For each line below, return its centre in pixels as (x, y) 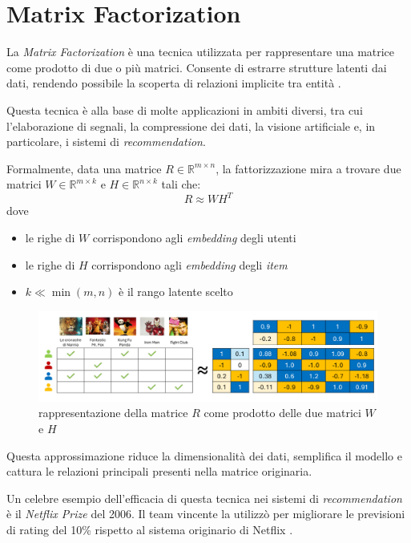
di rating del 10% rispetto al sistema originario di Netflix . (150, 529)
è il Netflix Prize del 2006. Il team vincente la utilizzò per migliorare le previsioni (206, 514)
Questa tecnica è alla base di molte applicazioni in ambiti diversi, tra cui (185, 109)
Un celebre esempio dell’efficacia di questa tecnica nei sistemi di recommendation (204, 498)
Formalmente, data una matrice (84, 168)
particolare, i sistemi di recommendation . (106, 142)
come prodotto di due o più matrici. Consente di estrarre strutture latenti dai (197, 67)
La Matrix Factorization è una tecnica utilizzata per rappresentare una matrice (201, 52)
